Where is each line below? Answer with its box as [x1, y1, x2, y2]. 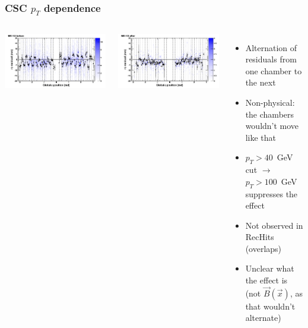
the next [245, 76, 276, 89]
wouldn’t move [245, 119, 299, 132]
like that [245, 131, 276, 143]
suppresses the [245, 187, 298, 200]
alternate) [245, 311, 281, 324]
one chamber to [245, 64, 302, 77]
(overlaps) [245, 242, 282, 254]
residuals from [245, 53, 297, 65]
